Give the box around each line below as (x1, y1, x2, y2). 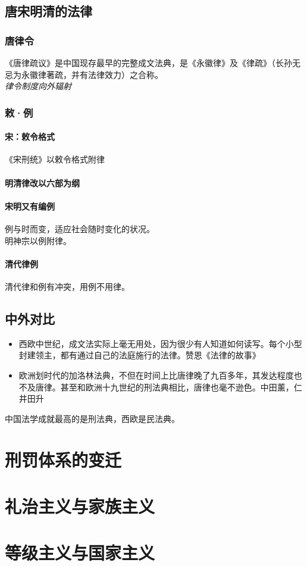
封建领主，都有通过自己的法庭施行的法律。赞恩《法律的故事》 (18, 349, 261, 361)
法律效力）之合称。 (87, 68, 163, 80)
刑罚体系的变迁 (5, 447, 122, 471)
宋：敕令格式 (5, 130, 55, 143)
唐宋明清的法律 (5, 2, 92, 20)
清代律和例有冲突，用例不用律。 (5, 280, 130, 292)
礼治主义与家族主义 (5, 493, 155, 518)
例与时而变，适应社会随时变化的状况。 (5, 223, 155, 234)
